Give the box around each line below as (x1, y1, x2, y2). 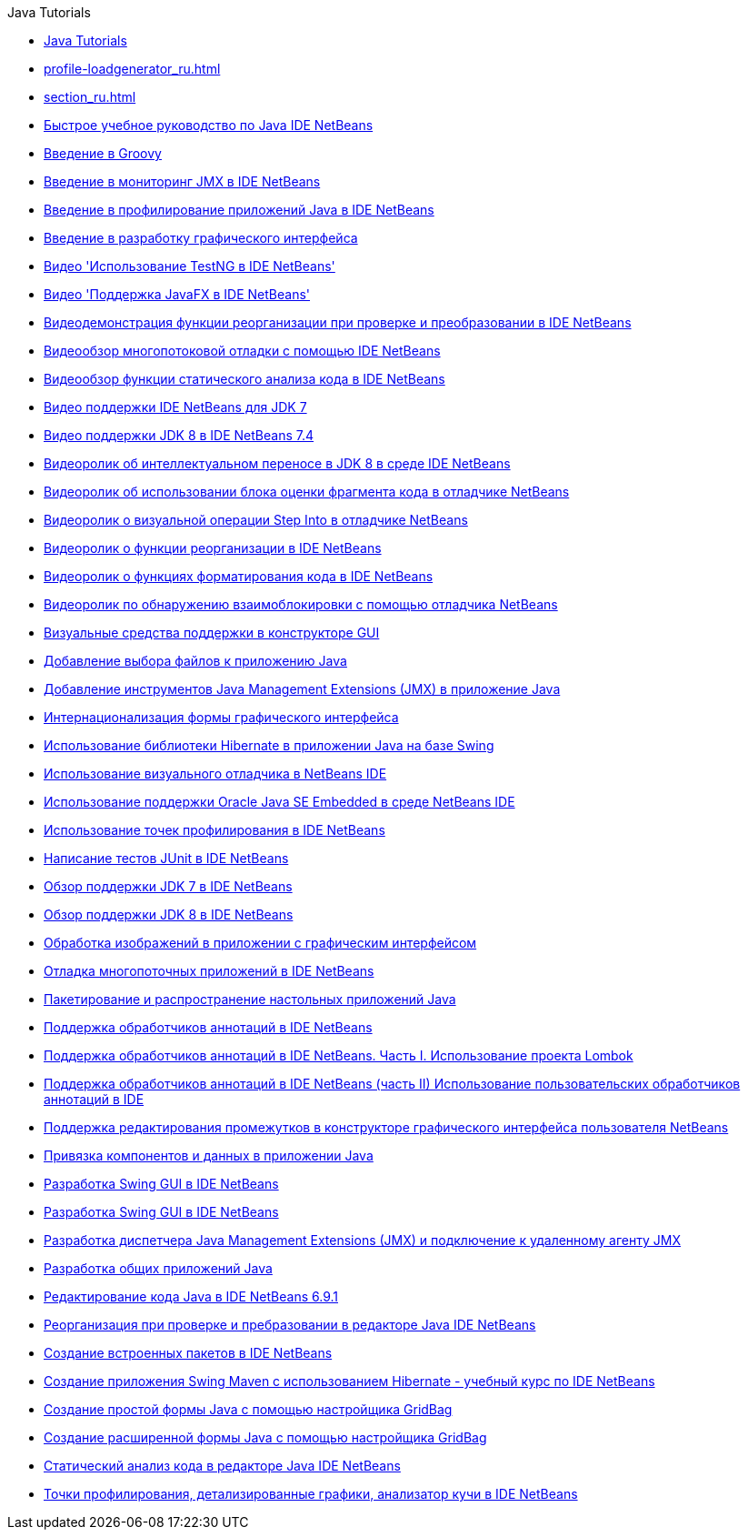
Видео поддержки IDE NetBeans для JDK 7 (44, 399, 307, 415)
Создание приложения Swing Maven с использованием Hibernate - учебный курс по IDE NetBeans (44, 1373, 655, 1389)
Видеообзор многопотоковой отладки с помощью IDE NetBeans (44, 343, 441, 358)
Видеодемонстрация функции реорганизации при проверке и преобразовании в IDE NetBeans (44, 315, 632, 330)
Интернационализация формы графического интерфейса (44, 709, 399, 725)
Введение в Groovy (44, 146, 162, 161)
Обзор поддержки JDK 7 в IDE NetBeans (44, 879, 293, 894)
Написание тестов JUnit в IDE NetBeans (44, 850, 289, 866)
